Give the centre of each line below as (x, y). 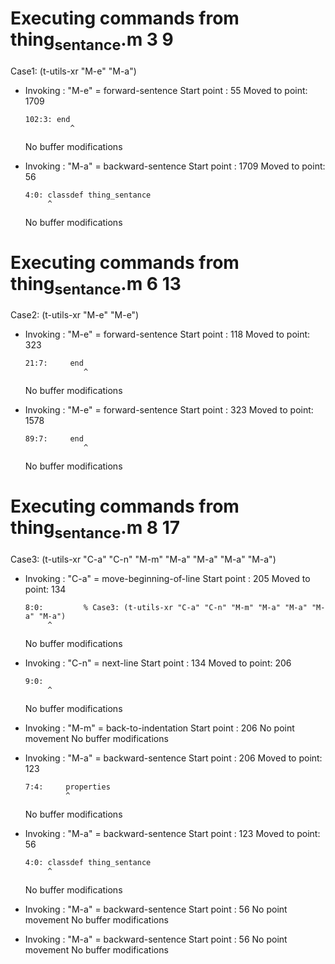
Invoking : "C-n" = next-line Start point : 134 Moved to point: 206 (158, 663)
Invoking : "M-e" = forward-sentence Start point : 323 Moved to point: (169, 410)
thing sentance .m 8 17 (95, 529)
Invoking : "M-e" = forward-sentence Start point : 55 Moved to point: (166, 90)
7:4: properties (67, 787)
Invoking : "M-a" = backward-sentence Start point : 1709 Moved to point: (175, 166)
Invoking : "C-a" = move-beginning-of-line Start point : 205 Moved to (167, 578)
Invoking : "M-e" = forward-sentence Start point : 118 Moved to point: (167, 334)
